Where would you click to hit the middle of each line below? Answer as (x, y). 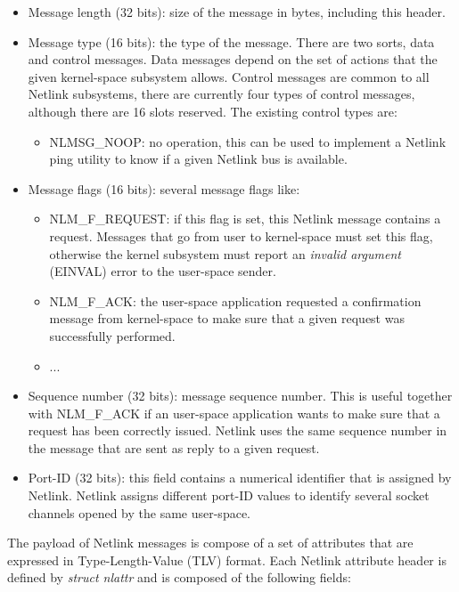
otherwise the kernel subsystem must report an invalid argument (225, 253)
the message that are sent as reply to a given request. (174, 447)
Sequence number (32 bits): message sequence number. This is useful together (240, 396)
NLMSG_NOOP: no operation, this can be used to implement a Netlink (248, 141)
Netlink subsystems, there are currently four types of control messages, (221, 94)
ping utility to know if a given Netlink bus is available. (198, 159)
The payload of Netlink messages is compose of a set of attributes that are (210, 543)
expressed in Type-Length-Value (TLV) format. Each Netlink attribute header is (227, 560)
